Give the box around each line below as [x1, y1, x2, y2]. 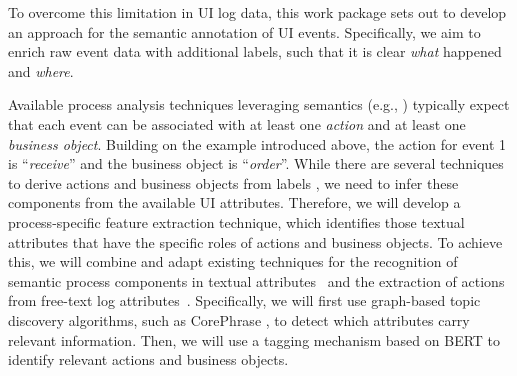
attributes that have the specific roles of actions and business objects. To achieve [8, 231, 503, 252]
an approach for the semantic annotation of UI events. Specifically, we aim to [8, 21, 481, 42]
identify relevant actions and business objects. [8, 349, 289, 370]
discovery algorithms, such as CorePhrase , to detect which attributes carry [8, 309, 470, 330]
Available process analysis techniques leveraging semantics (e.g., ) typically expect [8, 94, 510, 115]
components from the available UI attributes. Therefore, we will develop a [8, 192, 461, 213]
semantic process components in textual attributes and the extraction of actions [8, 270, 505, 291]
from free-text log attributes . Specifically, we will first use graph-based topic [8, 290, 481, 311]
